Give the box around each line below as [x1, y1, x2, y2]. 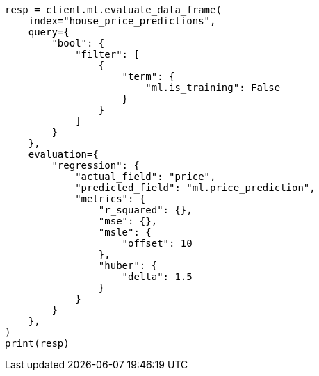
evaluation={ [28, 149, 99, 160]
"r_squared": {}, [98, 204, 193, 215]
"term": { [122, 71, 175, 82]
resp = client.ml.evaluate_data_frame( [5, 4, 222, 15]
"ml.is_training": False [145, 82, 281, 93]
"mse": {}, [98, 215, 158, 227]
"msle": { [98, 227, 152, 238]
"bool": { [51, 38, 105, 49]
